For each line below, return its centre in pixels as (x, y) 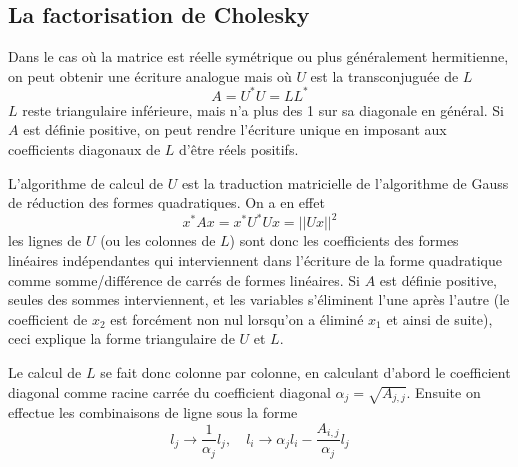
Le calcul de (45, 371)
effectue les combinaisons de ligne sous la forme (153, 412)
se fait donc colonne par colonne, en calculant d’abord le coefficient (305, 371)
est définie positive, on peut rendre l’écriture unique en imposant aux (235, 129)
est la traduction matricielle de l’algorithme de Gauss (345, 182)
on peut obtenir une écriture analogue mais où (150, 75)
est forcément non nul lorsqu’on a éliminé (237, 318)
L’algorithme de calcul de (86, 182)
